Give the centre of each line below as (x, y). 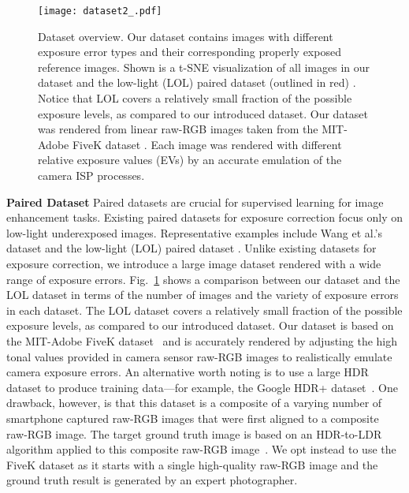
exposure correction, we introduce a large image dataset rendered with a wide (194, 263)
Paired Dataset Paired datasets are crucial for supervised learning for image (195, 202)
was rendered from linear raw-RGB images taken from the (178, 129)
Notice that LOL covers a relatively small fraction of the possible (195, 98)
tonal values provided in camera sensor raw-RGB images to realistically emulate (199, 356)
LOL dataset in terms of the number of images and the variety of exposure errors (203, 295)
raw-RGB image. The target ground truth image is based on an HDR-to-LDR (194, 433)
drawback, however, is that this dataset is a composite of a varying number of (194, 403)
